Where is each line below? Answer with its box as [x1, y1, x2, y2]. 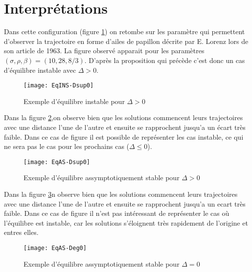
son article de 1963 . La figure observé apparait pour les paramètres [4, 45, 205, 56]
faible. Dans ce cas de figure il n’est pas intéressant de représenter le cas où [4, 208, 229, 218]
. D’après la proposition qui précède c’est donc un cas [84, 55, 245, 65]
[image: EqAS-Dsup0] [23, 158, 91, 166]
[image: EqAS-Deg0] [23, 244, 87, 251]
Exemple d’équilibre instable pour [23, 96, 125, 106]
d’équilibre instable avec [4, 64, 76, 75]
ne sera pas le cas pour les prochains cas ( [4, 141, 130, 151]
